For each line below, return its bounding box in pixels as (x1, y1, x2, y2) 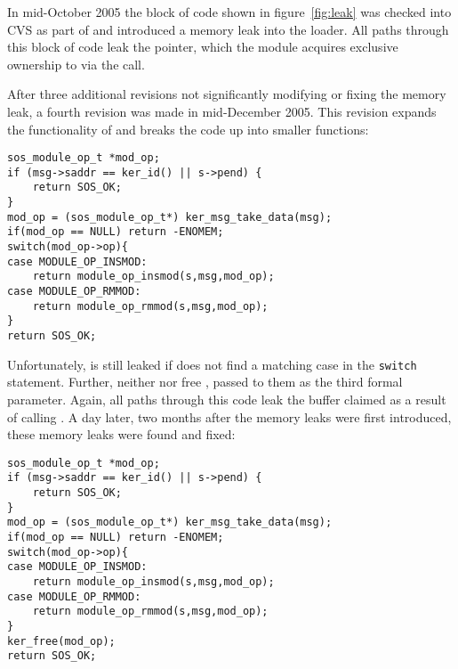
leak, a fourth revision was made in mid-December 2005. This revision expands (7, 102, 437, 120)
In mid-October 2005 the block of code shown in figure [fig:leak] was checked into (7, 3, 452, 20)
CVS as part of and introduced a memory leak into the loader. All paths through (7, 20, 449, 38)
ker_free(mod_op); (7, 634, 116, 648)
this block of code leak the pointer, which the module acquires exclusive (7, 37, 398, 56)
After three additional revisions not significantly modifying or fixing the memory (7, 85, 446, 103)
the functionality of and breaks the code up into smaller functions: (7, 119, 369, 138)
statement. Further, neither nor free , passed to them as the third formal (7, 372, 403, 391)
